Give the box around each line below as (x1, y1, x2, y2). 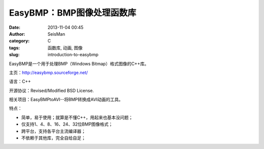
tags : (9, 44, 20, 51)
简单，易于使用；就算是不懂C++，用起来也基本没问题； (21, 114, 133, 120)
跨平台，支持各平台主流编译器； (21, 128, 86, 134)
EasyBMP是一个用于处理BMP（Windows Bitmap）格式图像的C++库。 (9, 61, 149, 66)
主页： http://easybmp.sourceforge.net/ (9, 69, 88, 75)
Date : (9, 24, 21, 30)
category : (9, 38, 30, 44)
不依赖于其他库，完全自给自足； (21, 135, 86, 141)
